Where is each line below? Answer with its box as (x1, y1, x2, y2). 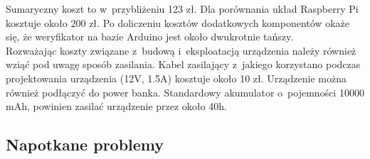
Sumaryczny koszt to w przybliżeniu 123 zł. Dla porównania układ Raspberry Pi (6, 1, 359, 16)
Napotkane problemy (6, 133, 164, 155)
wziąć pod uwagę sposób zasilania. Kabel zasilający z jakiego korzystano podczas (6, 57, 361, 72)
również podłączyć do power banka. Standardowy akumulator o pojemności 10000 (6, 84, 364, 99)
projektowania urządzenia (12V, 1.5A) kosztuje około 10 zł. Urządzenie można (6, 70, 347, 85)
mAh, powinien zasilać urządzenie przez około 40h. (6, 99, 227, 114)
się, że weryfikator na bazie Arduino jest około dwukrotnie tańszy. (6, 29, 294, 44)
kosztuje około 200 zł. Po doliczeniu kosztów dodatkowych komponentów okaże (6, 15, 349, 30)
